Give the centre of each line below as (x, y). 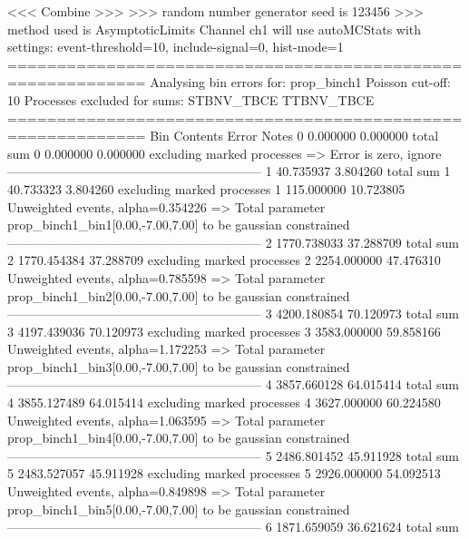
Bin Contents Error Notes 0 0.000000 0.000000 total (294, 136)
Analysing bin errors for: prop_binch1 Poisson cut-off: (300, 82)
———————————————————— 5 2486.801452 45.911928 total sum (233, 455)
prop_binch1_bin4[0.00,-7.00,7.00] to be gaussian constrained (179, 438)
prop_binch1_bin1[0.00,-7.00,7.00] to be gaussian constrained (179, 225)
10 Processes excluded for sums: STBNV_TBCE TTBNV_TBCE (191, 99)
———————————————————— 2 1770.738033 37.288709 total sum (233, 242)
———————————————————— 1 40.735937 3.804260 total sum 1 (229, 171)
